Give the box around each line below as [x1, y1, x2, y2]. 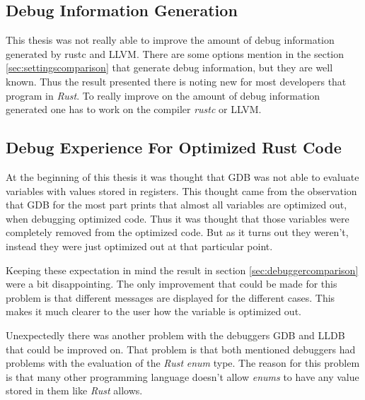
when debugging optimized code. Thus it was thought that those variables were [6, 211, 349, 225]
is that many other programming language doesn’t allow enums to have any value [6, 369, 359, 384]
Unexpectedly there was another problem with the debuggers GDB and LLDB [6, 327, 345, 342]
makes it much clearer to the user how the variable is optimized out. [6, 304, 301, 319]
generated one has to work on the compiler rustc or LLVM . [6, 102, 262, 117]
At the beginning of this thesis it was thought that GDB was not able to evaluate [6, 169, 359, 184]
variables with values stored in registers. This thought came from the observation [6, 183, 357, 198]
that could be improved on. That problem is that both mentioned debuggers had [6, 341, 356, 356]
